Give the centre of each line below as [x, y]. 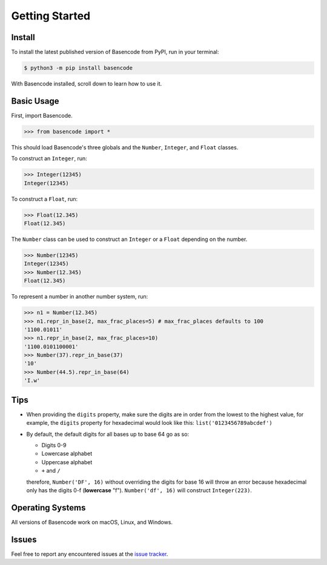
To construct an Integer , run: [49, 158]
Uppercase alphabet [67, 462]
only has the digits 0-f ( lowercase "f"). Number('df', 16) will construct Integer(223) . [139, 490]
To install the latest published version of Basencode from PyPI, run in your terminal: [115, 52]
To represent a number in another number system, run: [80, 297]
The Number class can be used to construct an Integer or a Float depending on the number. [129, 239]
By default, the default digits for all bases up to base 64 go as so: [108, 434]
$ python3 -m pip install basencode [78, 68]
